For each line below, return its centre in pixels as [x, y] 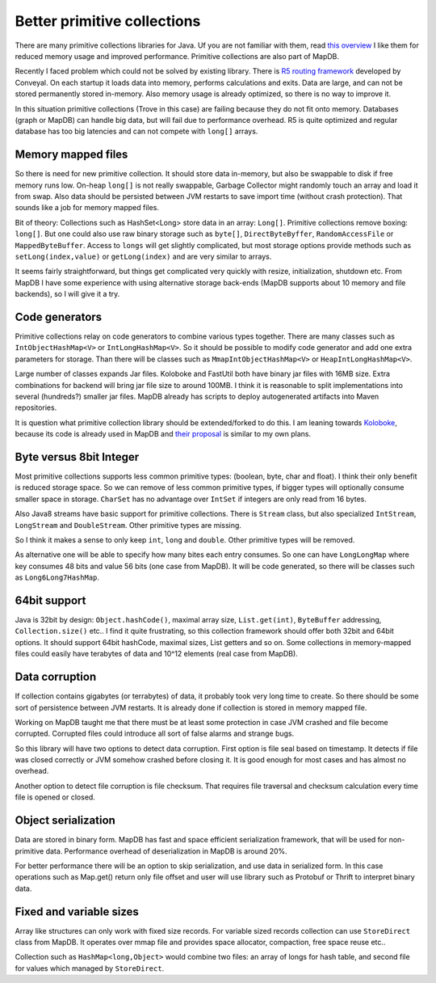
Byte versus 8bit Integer [77, 457]
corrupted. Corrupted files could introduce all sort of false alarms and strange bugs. [155, 734]
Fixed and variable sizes [77, 911]
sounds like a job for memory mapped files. [87, 208]
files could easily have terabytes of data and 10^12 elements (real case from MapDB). [156, 654]
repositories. [36, 407]
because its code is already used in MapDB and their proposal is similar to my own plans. [163, 434]
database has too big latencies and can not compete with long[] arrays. [136, 131]
